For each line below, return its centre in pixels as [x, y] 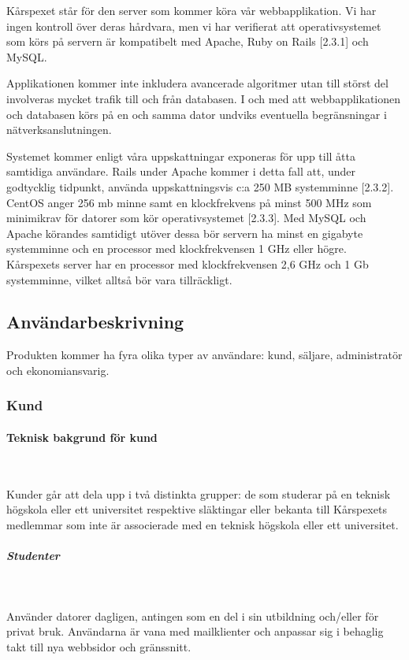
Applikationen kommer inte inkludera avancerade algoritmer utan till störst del [197, 83]
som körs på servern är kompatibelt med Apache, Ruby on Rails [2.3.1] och [188, 41]
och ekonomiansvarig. [58, 370]
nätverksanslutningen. [59, 130]
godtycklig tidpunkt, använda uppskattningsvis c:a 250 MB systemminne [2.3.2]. [200, 186]
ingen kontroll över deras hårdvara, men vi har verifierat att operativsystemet [194, 26]
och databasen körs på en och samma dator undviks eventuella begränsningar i [197, 114]
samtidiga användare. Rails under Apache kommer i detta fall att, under [181, 171]
